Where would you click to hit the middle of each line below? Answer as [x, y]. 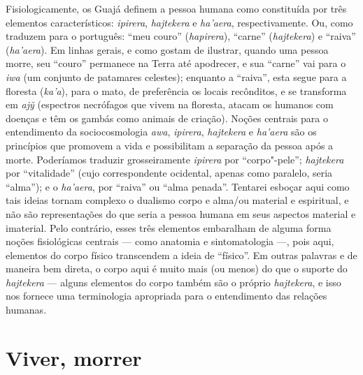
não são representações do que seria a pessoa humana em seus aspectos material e [181, 213]
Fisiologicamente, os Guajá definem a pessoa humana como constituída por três [176, 8]
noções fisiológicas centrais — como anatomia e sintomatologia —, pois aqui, [170, 241]
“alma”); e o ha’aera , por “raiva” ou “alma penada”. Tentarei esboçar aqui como [178, 186]
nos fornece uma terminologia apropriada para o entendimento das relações [166, 296]
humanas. [26, 310]
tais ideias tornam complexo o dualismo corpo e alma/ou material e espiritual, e [177, 200]
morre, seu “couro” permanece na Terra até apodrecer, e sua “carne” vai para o [176, 63]
